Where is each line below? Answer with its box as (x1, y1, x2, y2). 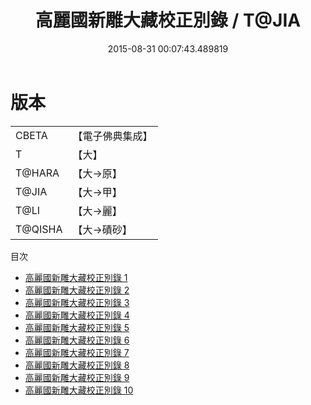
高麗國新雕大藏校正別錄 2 (24, 284, 130, 296)
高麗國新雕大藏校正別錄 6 (24, 334, 130, 346)
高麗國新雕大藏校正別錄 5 (24, 321, 130, 333)
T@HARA (15, 166, 60, 180)
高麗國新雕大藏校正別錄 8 (24, 359, 130, 371)
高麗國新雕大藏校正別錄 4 (24, 309, 130, 321)
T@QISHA (15, 222, 63, 236)
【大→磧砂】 (72, 222, 133, 236)
